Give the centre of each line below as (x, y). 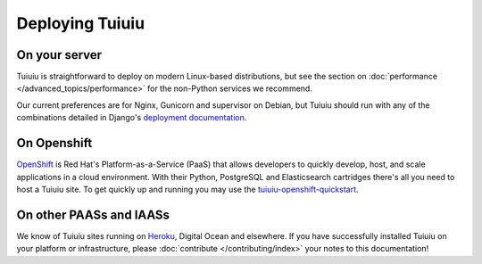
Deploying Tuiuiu (81, 23)
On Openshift (54, 143)
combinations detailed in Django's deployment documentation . (132, 118)
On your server (59, 55)
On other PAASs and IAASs (93, 214)
